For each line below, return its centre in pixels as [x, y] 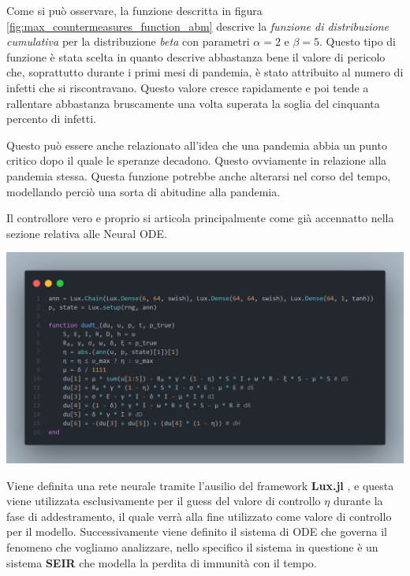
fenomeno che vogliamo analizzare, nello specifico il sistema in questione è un [192, 547]
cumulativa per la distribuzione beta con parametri [128, 41]
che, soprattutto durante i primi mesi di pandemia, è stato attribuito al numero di [205, 72]
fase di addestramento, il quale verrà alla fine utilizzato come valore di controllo [199, 516]
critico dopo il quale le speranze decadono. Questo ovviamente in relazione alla [197, 160]
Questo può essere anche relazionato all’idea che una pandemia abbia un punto [197, 145]
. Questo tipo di [358, 41]
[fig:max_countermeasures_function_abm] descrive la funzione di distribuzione [198, 26]
